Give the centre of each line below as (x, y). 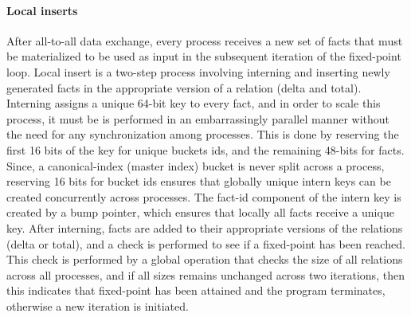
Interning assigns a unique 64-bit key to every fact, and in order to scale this (194, 103)
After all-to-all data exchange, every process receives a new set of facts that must (205, 40)
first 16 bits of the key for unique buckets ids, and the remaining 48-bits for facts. (205, 149)
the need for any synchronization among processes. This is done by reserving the (203, 134)
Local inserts (42, 10)
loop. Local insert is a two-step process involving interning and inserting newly (198, 71)
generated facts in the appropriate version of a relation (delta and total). (184, 87)
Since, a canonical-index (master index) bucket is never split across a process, (196, 165)
